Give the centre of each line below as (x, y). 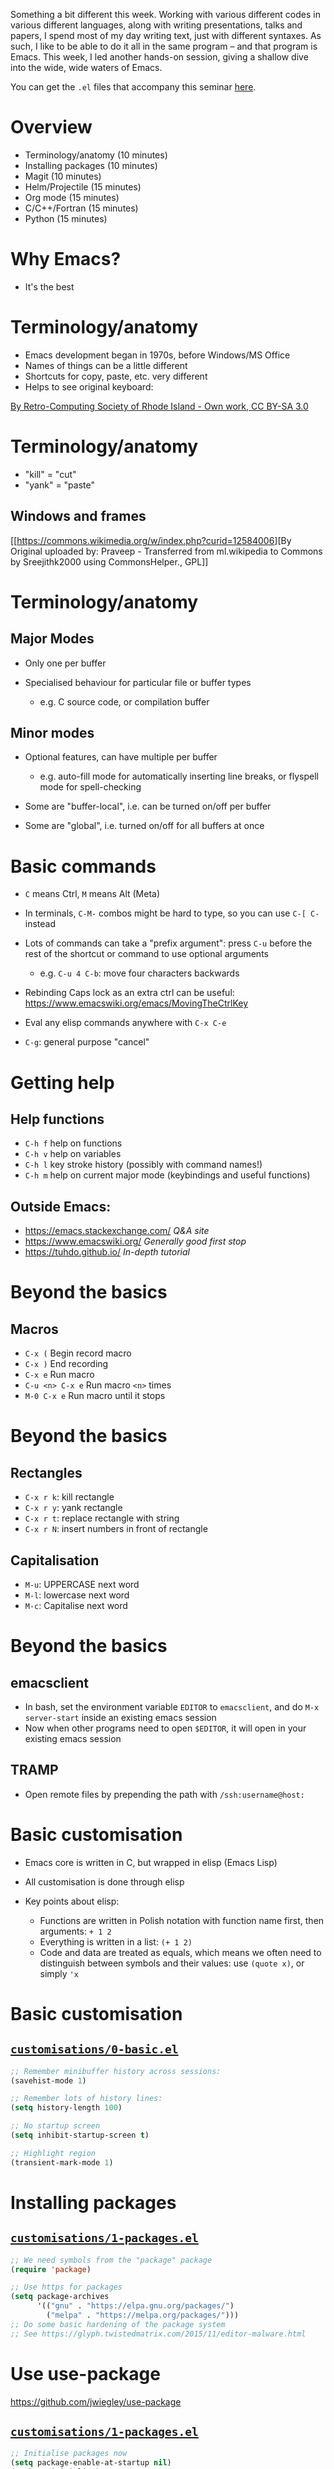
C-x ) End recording (66, 1364)
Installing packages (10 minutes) (91, 165)
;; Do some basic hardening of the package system (118, 2324)
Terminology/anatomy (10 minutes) (96, 155)
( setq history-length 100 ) (66, 2108)
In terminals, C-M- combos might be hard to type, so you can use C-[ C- (172, 913)
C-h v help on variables (73, 1154)
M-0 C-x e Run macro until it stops (95, 1396)
